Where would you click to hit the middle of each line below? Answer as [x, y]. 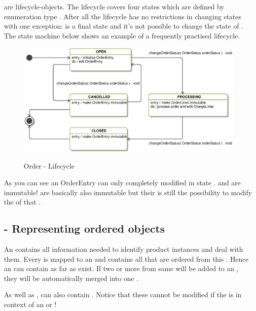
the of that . [22, 202]
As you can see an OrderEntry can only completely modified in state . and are [122, 182]
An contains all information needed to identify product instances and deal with [124, 249]
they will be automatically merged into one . [71, 278]
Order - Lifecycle [49, 166]
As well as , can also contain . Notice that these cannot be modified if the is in [123, 294]
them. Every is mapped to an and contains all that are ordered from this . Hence [126, 259]
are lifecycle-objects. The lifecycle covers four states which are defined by [114, 6]
